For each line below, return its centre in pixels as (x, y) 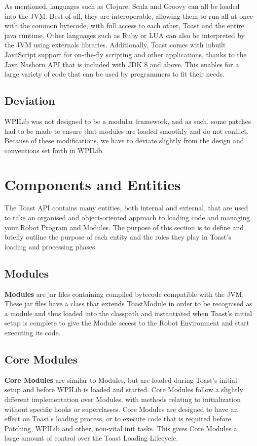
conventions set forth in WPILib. (54, 150)
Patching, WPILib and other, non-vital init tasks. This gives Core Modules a (121, 428)
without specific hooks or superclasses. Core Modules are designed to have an (121, 409)
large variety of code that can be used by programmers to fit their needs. (115, 74)
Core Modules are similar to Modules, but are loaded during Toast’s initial (121, 380)
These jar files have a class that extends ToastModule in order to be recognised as (128, 304)
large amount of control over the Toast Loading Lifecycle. (91, 438)
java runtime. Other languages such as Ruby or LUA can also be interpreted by (125, 35)
